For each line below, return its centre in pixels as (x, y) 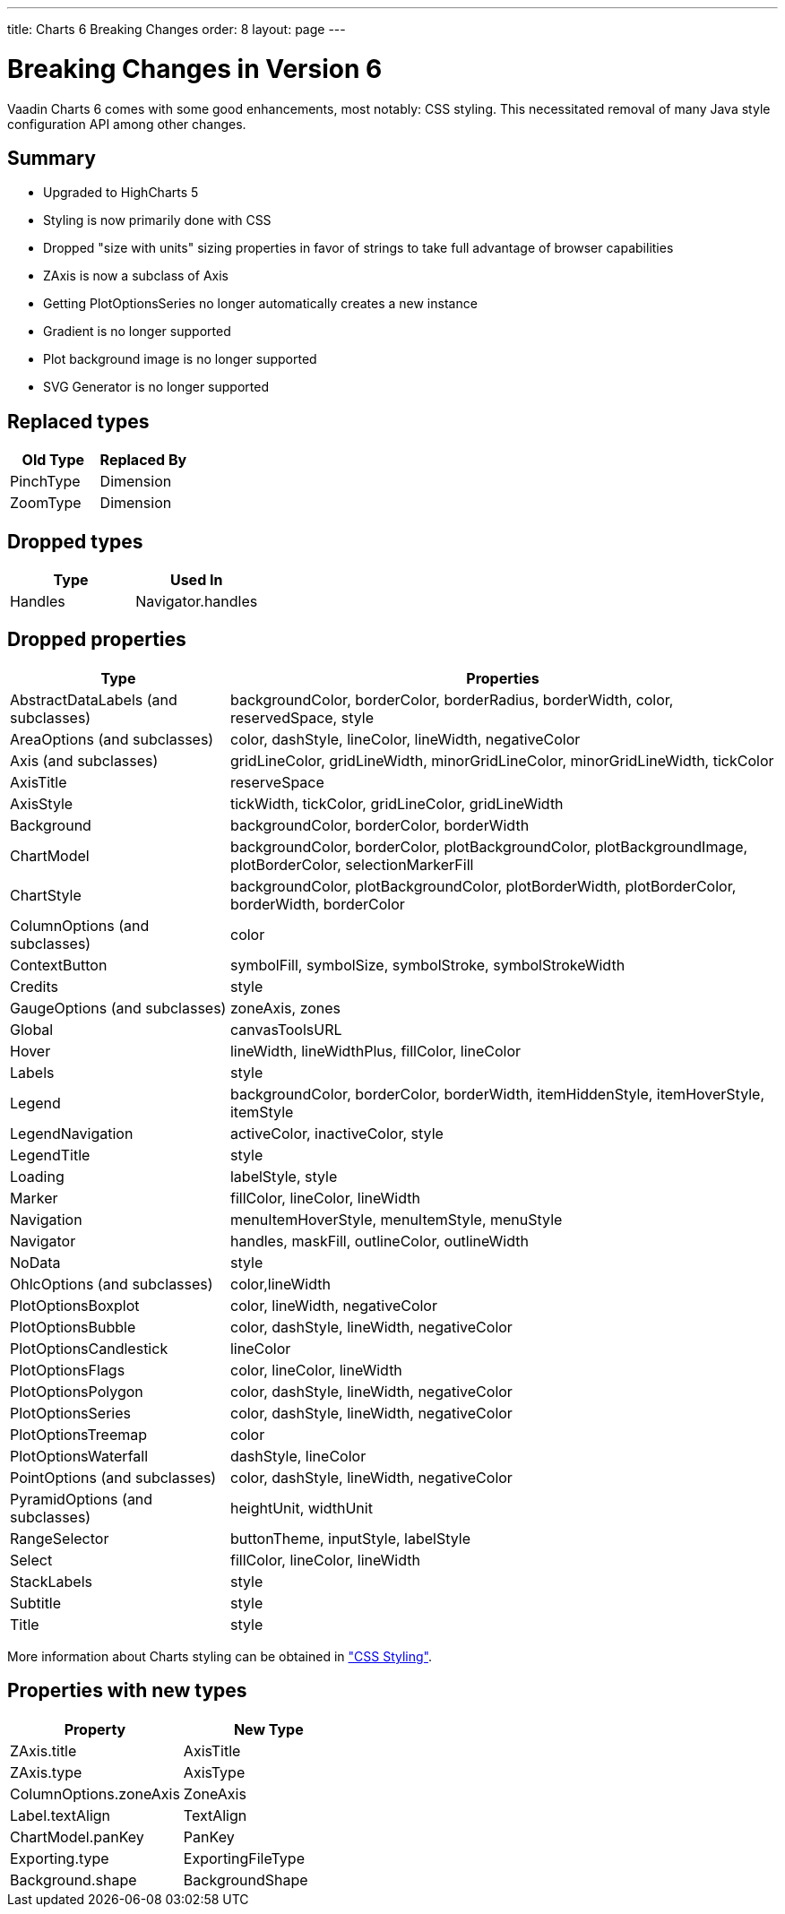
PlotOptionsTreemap (79, 1434)
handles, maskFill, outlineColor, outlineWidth (379, 1241)
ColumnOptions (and (80, 925)
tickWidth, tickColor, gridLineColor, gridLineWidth (397, 803)
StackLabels (51, 1581)
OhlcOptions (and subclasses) (112, 1284)
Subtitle (36, 1603)
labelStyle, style (284, 1176)
